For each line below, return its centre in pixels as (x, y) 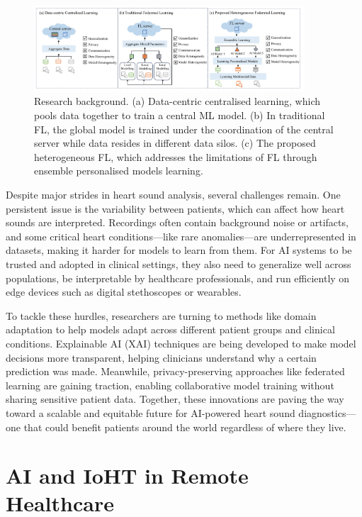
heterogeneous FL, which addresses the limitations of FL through (176, 156)
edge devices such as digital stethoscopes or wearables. (124, 292)
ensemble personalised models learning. (119, 171)
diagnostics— (327, 412)
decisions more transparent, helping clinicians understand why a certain (161, 357)
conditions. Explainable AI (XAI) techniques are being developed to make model (181, 343)
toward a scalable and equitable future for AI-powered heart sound (151, 412)
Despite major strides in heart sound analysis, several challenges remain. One (173, 194)
